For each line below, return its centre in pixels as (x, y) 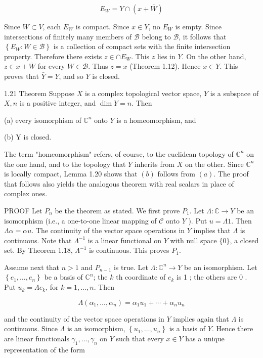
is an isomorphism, (96, 328)
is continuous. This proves (129, 250)
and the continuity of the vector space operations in (84, 318)
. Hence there (232, 328)
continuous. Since (31, 328)
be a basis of (63, 277)
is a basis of (187, 328)
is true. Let (131, 267)
